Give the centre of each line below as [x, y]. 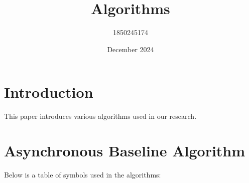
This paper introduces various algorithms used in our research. [100, 116]
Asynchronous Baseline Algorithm [125, 151]
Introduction [49, 92]
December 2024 [131, 49]
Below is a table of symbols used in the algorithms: [83, 174]
